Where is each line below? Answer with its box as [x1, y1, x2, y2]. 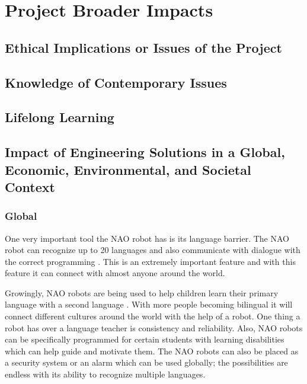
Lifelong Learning [5, 108, 114, 126]
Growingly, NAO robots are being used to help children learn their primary [5, 286, 279, 299]
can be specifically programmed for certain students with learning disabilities [5, 333, 284, 345]
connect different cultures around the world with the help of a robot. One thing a [5, 310, 300, 322]
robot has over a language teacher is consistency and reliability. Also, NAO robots [5, 321, 303, 334]
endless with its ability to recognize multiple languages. [5, 368, 206, 380]
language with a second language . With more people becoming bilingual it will [5, 298, 293, 311]
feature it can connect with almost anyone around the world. [5, 267, 225, 279]
